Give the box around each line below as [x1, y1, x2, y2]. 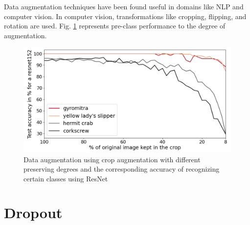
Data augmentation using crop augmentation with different [23, 154, 201, 164]
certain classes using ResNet [23, 174, 108, 184]
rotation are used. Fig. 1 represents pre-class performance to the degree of [4, 21, 226, 31]
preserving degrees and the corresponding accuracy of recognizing [23, 164, 220, 174]
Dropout [4, 202, 63, 222]
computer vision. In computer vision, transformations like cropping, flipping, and [4, 11, 247, 21]
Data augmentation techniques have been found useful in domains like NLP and [4, 1, 244, 11]
